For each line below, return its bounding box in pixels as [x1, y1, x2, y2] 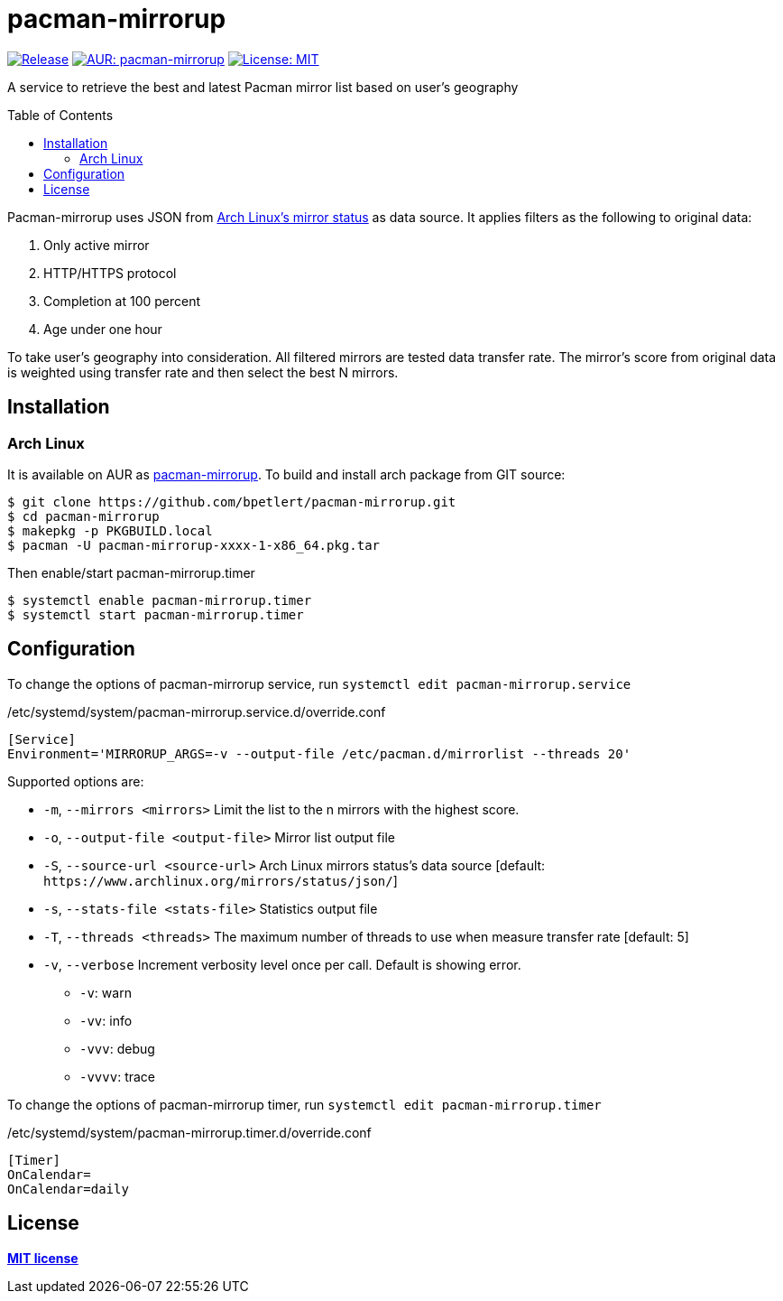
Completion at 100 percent [43, 293, 201, 309]
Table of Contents [7, 107, 114, 123]
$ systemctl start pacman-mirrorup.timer [7, 607, 304, 622]
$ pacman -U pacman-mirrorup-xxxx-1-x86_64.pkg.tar [7, 537, 381, 553]
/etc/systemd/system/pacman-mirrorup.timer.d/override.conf [7, 1124, 372, 1140]
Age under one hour [43, 321, 162, 337]
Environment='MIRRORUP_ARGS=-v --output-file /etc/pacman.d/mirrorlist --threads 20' [7, 746, 631, 761]
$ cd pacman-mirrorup [7, 508, 160, 524]
